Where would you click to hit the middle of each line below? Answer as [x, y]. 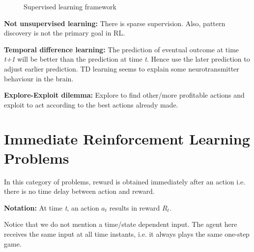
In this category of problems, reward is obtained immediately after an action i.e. [125, 181]
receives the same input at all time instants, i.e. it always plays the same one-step [127, 234]
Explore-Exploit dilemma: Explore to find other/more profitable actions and [124, 95]
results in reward [135, 207]
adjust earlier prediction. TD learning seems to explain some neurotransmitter [122, 68]
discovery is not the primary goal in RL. [65, 33]
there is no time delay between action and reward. [79, 191]
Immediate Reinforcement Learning [127, 138]
